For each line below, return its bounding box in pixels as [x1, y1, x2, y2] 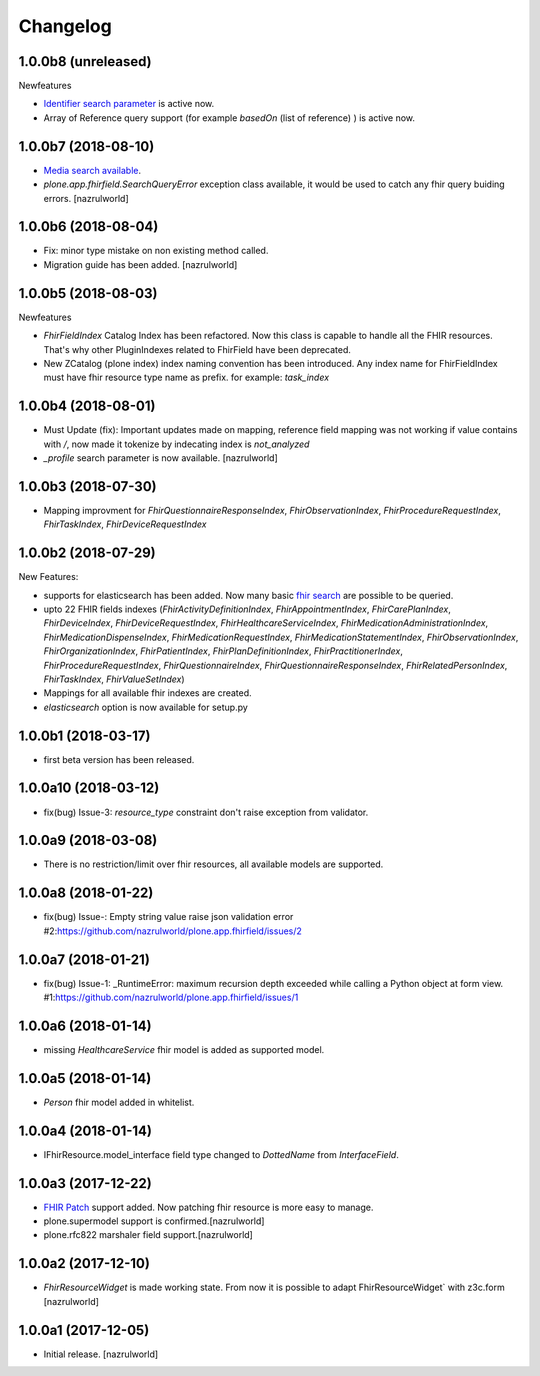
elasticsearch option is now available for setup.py [43, 701, 249, 713]
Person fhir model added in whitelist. [43, 1096, 195, 1108]
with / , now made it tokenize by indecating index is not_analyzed [43, 438, 310, 450]
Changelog [18, 15, 112, 37]
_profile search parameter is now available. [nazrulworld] [43, 451, 279, 464]
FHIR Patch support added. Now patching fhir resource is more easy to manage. [43, 1201, 374, 1213]
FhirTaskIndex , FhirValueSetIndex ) [43, 673, 185, 685]
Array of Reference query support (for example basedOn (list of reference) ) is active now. [43, 111, 415, 124]
